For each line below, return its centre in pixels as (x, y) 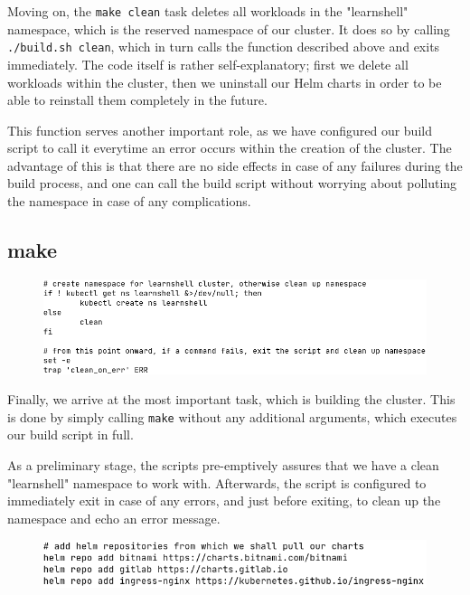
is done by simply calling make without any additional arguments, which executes (232, 416)
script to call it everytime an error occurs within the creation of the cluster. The (230, 148)
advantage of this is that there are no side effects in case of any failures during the (235, 165)
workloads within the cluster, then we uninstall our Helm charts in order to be (225, 82)
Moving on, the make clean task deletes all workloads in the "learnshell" (208, 11)
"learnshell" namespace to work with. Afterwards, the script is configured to (217, 482)
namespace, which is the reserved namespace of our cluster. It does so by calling (229, 28)
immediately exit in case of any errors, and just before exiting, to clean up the (224, 501)
